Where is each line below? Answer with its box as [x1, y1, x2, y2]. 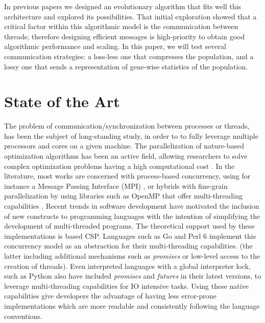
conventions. [4, 310, 42, 321]
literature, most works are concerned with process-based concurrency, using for [4, 170, 251, 181]
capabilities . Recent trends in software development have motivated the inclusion [4, 201, 259, 211]
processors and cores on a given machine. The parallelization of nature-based [4, 140, 244, 151]
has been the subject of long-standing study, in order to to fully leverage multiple [4, 130, 258, 141]
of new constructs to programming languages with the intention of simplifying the [4, 210, 260, 221]
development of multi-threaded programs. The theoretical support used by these [4, 220, 255, 231]
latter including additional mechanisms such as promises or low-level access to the [4, 251, 260, 261]
